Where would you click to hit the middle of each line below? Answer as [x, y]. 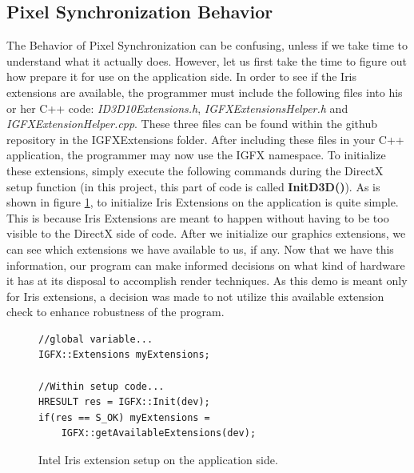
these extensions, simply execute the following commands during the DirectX [195, 170]
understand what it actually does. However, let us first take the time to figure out [207, 60]
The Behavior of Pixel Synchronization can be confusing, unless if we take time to [207, 45]
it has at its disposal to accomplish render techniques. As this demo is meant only [207, 281]
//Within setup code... [102, 386]
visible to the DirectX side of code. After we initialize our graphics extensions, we [206, 233]
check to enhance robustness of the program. [115, 312]
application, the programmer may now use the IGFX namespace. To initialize [196, 155]
